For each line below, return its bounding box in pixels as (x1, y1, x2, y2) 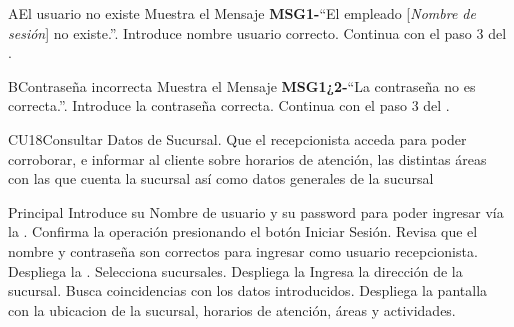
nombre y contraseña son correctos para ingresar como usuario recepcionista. (8, 240, 478, 261)
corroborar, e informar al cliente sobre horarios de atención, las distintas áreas (8, 148, 487, 169)
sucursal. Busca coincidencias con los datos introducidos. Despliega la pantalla (8, 280, 488, 301)
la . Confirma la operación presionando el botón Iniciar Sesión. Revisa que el (8, 221, 478, 242)
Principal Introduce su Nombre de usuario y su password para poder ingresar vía (8, 201, 504, 222)
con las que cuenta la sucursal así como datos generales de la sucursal (8, 168, 434, 189)
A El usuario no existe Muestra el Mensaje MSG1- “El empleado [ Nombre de (8, 3, 476, 23)
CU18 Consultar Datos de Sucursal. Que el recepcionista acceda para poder (8, 128, 467, 149)
